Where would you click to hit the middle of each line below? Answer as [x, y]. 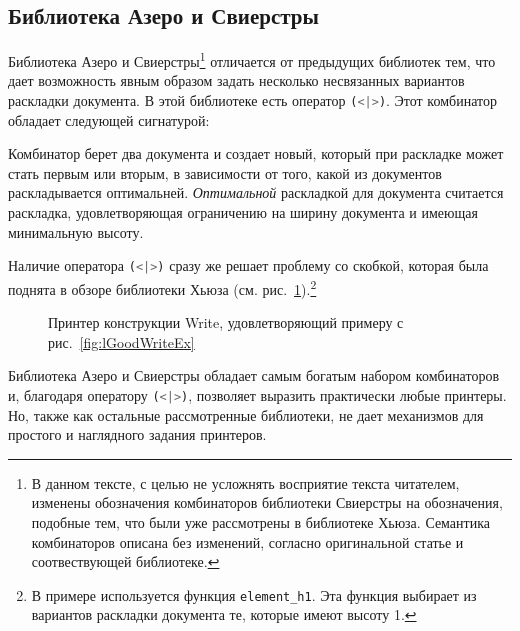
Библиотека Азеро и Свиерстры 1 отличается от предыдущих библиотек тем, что [252, 59]
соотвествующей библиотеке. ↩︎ [125, 561]
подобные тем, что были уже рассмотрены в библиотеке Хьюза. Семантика [260, 521]
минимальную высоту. [76, 231]
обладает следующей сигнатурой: [109, 119]
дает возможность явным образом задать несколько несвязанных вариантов [236, 80]
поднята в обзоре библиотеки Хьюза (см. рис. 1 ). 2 [162, 287]
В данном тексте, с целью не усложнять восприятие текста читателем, [245, 482]
